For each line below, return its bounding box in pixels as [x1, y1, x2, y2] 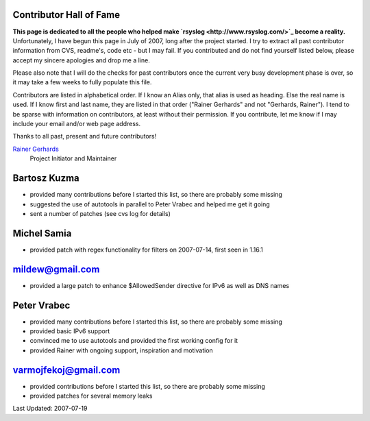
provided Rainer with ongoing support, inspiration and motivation [29, 346, 214, 354]
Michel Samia [12, 227, 72, 239]
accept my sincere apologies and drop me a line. [12, 56, 150, 64]
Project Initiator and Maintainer [29, 154, 117, 163]
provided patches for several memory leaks [29, 392, 153, 400]
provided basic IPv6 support [29, 327, 110, 335]
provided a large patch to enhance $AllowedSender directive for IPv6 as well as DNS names [29, 281, 290, 289]
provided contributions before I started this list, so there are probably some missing [29, 382, 265, 390]
